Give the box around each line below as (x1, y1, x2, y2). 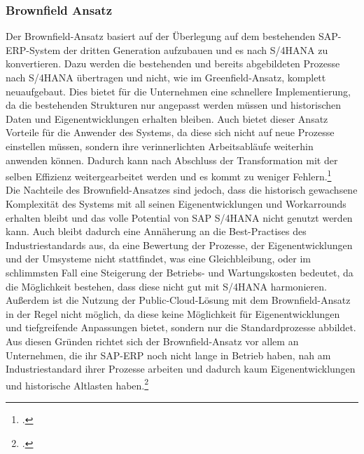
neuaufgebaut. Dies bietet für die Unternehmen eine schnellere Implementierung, (6, 84, 351, 98)
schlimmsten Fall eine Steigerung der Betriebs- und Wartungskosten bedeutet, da (6, 265, 353, 279)
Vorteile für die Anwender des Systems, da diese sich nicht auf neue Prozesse (6, 125, 335, 140)
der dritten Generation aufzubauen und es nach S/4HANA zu (63, 42, 328, 57)
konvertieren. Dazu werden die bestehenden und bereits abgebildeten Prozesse (6, 56, 340, 71)
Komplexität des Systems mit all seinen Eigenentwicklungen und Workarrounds (6, 196, 346, 211)
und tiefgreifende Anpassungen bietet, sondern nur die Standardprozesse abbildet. (6, 320, 356, 335)
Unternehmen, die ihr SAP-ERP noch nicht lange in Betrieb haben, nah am (6, 347, 331, 362)
